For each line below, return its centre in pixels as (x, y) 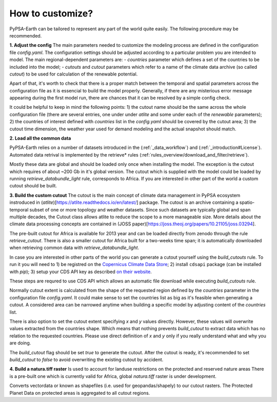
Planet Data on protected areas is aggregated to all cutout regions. (80, 393)
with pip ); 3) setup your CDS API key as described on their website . (81, 272)
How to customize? (51, 13)
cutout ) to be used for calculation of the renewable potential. (74, 74)
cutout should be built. (33, 186)
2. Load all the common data (40, 138)
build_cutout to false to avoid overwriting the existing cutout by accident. (86, 359)
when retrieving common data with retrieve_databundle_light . (74, 248)
